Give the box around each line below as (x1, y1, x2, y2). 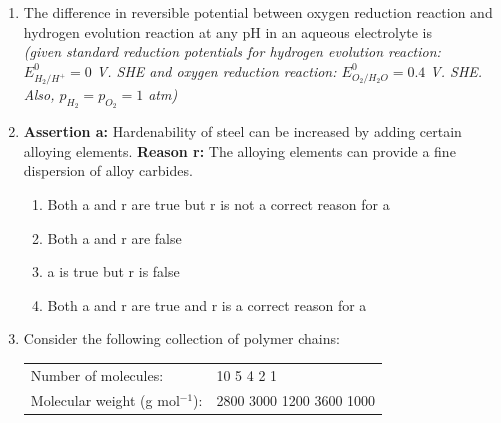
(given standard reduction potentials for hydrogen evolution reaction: (23, 41, 441, 62)
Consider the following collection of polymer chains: (23, 328, 340, 349)
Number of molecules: (30, 364, 164, 385)
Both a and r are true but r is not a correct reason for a (47, 194, 390, 215)
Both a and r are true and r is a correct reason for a (47, 294, 367, 315)
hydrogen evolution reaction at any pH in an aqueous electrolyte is (23, 21, 433, 42)
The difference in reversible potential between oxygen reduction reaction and (23, 2, 493, 22)
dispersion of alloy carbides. (23, 160, 193, 181)
